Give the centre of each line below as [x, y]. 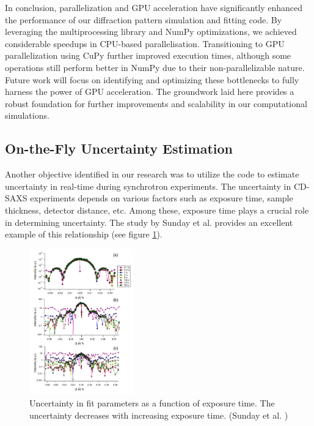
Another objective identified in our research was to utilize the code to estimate [152, 174]
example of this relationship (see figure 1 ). [84, 234]
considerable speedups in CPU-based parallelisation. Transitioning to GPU [145, 43]
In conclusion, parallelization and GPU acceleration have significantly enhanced [154, 7]
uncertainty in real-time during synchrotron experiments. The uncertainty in [148, 186]
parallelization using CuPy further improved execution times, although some [148, 55]
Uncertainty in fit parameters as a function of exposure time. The [152, 402]
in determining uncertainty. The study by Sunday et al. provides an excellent [149, 222]
